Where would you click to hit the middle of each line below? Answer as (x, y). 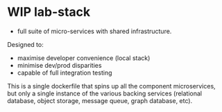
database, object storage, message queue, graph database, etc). (100, 100)
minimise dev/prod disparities (59, 65)
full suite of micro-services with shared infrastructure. (94, 31)
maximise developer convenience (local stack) (84, 58)
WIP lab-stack (49, 12)
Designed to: (25, 44)
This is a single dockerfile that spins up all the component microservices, (112, 86)
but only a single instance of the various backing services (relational (105, 93)
